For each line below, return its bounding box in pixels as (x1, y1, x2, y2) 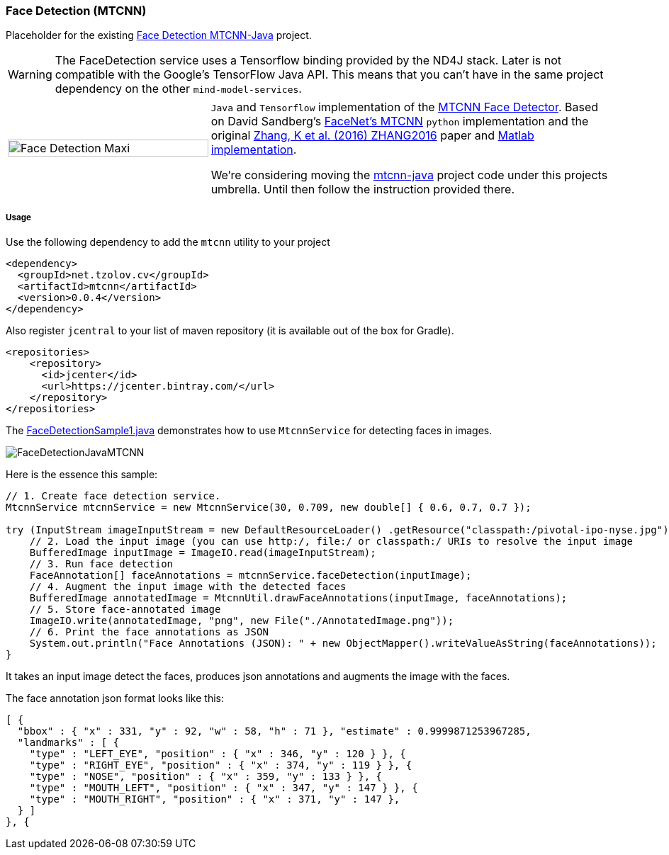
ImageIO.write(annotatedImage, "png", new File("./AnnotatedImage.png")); (29, 615, 454, 627)
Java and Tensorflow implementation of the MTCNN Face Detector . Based (210, 100, 599, 115)
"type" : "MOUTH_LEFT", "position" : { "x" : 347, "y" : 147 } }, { (29, 782, 418, 794)
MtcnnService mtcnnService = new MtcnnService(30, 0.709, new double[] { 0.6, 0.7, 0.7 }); (6, 502, 532, 514)
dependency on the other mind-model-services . (55, 81, 302, 96)
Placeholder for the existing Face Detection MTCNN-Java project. (6, 29, 312, 42)
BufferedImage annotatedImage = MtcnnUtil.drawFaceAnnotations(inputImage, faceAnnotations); (29, 592, 568, 604)
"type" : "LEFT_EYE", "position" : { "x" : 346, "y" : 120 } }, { (29, 748, 406, 760)
